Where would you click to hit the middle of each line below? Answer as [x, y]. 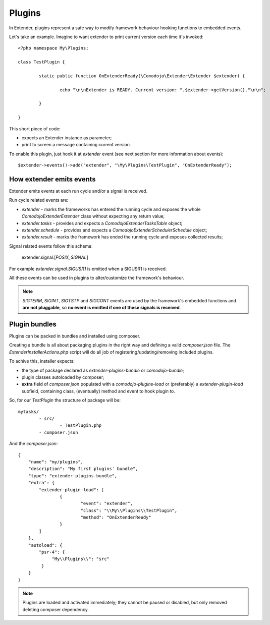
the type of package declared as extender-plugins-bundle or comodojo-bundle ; [103, 370]
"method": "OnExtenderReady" [116, 517]
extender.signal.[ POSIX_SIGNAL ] [55, 257]
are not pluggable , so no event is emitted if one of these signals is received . [102, 308]
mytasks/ [28, 412]
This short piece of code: [35, 128]
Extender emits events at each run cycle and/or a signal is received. [78, 191]
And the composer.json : [33, 444]
